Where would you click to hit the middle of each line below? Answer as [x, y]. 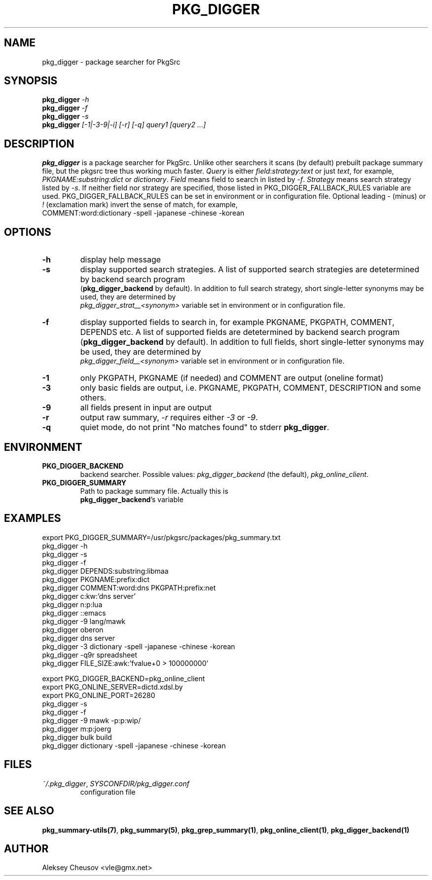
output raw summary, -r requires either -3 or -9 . [169, 418]
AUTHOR [26, 848]
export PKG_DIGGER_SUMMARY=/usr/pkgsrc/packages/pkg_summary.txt [161, 537]
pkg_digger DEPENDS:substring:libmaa [105, 571]
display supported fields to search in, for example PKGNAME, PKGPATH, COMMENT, [237, 322]
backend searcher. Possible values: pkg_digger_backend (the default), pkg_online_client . [224, 474]
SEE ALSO [29, 811]
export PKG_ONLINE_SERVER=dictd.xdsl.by [112, 687]
